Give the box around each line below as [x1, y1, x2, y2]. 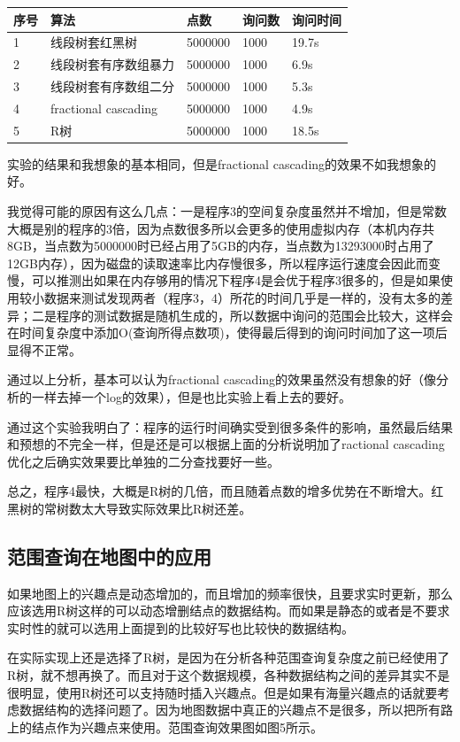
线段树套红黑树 [50, 33, 137, 51]
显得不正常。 [7, 340, 81, 359]
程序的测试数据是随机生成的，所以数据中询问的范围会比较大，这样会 [56, 305, 453, 324]
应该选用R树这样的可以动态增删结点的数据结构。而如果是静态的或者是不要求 [7, 601, 450, 620]
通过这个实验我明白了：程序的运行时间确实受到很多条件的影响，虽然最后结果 [7, 417, 453, 436]
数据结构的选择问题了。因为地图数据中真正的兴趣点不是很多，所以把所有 [19, 700, 441, 719]
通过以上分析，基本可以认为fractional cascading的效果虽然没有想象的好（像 [7, 370, 437, 389]
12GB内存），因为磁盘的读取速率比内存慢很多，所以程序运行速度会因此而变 [7, 253, 441, 272]
